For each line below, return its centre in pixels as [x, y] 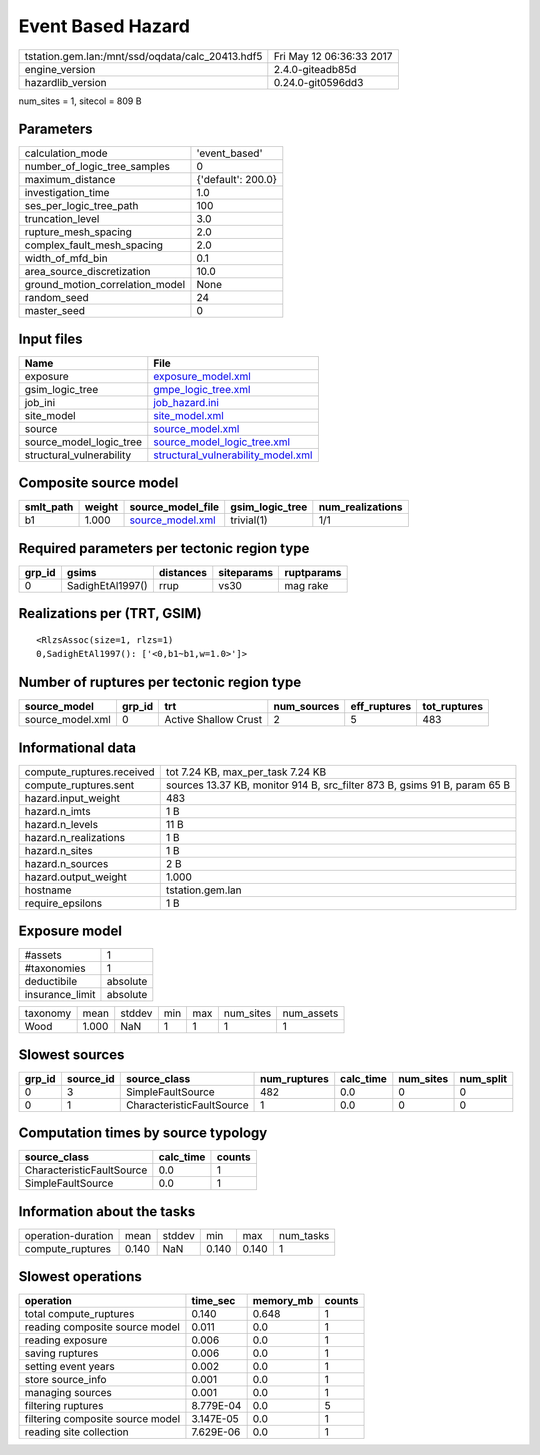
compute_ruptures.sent [79, 785]
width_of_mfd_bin [66, 258]
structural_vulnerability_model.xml [233, 455]
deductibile [51, 982]
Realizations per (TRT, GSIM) [110, 613]
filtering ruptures [64, 1406]
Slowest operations [80, 1276]
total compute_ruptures [79, 1314]
